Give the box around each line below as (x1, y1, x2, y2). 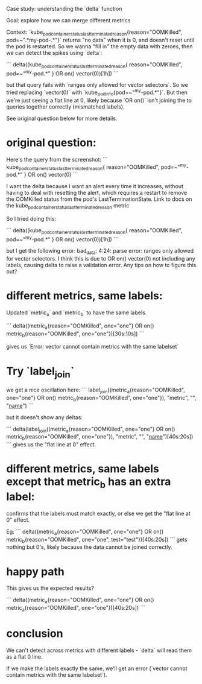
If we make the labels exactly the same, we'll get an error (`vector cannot (6, 665, 188, 672)
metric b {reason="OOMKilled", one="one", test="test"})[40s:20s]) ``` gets (6, 536, 188, 545)
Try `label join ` (6, 364, 75, 380)
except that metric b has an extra (6, 475, 171, 490)
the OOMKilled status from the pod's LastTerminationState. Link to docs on (6, 195, 192, 203)
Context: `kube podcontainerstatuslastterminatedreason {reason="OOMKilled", (6, 28, 183, 37)
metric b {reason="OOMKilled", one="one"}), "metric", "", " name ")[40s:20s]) (6, 433, 194, 442)
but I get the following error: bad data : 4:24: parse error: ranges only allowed (6, 247, 194, 256)
